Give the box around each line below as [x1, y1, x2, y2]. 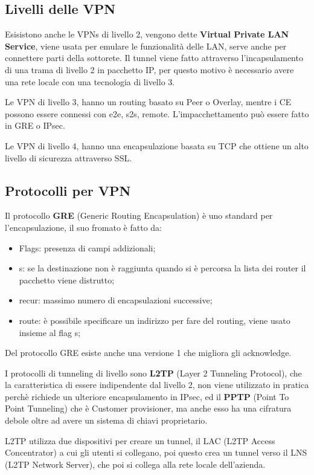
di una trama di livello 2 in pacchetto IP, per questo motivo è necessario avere [5, 63, 294, 76]
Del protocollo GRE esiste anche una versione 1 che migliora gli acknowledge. [5, 346, 292, 359]
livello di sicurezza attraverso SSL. [5, 151, 132, 164]
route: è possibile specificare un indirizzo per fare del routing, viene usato [19, 314, 290, 326]
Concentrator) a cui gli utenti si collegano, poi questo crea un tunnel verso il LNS [5, 446, 307, 459]
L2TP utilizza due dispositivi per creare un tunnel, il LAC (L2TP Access [5, 434, 275, 447]
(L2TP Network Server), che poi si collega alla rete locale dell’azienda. [5, 457, 266, 470]
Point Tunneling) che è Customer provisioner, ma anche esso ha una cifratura [5, 402, 292, 415]
